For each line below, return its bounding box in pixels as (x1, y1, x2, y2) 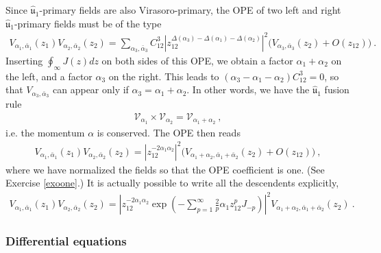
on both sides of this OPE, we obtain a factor (101, 53, 293, 67)
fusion (324, 82, 349, 97)
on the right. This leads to (108, 69, 219, 83)
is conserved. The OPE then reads (97, 125, 241, 139)
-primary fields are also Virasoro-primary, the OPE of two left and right (39, 3, 341, 16)
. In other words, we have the (186, 82, 310, 97)
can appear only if (53, 82, 129, 97)
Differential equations (5, 232, 127, 250)
